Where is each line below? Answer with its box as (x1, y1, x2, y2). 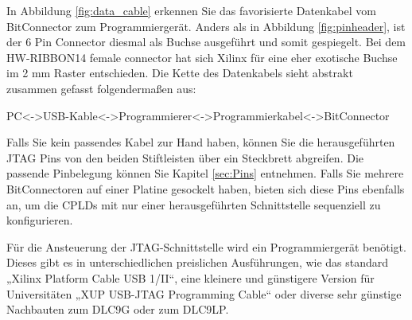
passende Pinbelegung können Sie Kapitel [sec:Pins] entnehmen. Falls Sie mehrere (6, 165, 404, 181)
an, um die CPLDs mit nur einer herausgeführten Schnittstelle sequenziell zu (6, 196, 381, 213)
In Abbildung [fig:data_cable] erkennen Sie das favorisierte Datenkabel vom (6, 2, 376, 18)
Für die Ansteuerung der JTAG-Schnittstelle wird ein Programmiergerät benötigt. (6, 238, 406, 255)
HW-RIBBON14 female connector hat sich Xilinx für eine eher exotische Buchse (6, 49, 398, 65)
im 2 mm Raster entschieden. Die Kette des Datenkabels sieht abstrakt (6, 64, 353, 81)
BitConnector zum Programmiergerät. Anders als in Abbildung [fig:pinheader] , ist (6, 18, 406, 34)
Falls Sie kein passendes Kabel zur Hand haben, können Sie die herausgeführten (6, 134, 395, 150)
